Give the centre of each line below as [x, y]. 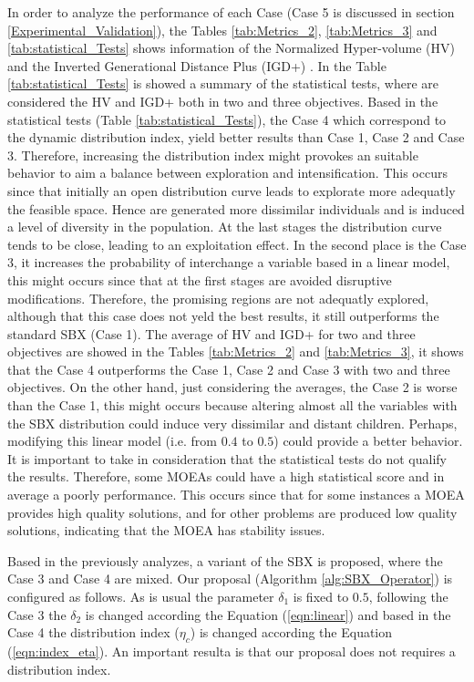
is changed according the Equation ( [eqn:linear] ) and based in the [268, 614]
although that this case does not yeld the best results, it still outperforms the [223, 316]
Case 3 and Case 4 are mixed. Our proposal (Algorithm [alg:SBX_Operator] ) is [230, 579]
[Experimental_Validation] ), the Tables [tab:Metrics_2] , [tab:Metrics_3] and [222, 30]
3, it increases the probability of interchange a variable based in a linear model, [229, 262]
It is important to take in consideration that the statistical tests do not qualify [227, 458]
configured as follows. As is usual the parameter [141, 596]
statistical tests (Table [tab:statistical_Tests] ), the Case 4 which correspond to [227, 119]
